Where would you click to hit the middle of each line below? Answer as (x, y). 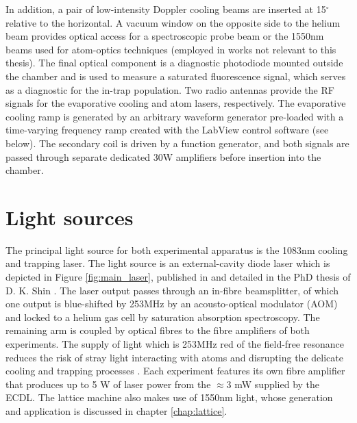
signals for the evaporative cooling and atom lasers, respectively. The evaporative (176, 103)
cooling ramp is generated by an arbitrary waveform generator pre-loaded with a (175, 116)
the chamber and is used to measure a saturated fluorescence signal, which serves (176, 76)
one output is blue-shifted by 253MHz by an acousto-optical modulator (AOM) (172, 304)
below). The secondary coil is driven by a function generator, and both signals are (177, 143)
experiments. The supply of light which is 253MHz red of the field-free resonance (175, 344)
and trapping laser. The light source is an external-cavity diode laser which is (168, 263)
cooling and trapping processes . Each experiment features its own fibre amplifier (175, 371)
